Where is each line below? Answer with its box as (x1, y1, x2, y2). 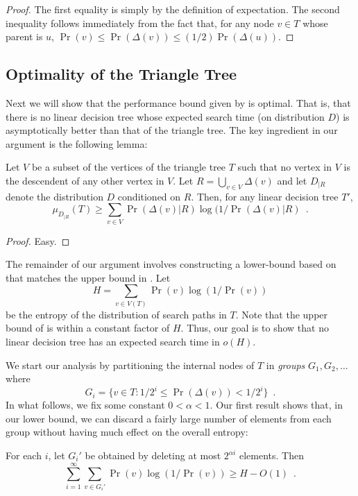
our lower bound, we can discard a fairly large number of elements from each (6, 411, 332, 425)
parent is (6, 29, 43, 44)
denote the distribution (6, 189, 103, 203)
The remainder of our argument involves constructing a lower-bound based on (6, 257, 336, 271)
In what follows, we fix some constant (6, 397, 165, 412)
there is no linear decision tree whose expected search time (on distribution (6, 109, 325, 123)
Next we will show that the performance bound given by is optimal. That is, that (6, 95, 351, 110)
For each (6, 448, 42, 463)
